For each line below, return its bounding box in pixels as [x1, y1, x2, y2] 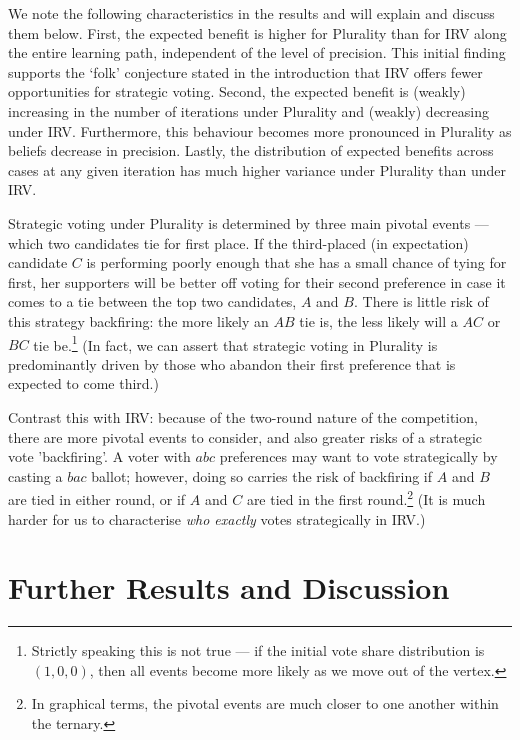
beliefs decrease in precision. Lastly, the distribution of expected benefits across [8, 140, 494, 161]
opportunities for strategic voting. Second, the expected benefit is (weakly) [8, 81, 466, 102]
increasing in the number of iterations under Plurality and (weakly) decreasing [8, 100, 489, 121]
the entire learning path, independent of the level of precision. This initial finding [8, 42, 506, 63]
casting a [8, 465, 63, 486]
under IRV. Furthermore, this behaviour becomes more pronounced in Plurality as [8, 120, 512, 141]
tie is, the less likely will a [299, 310, 458, 331]
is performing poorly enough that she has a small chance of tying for [86, 252, 507, 273]
